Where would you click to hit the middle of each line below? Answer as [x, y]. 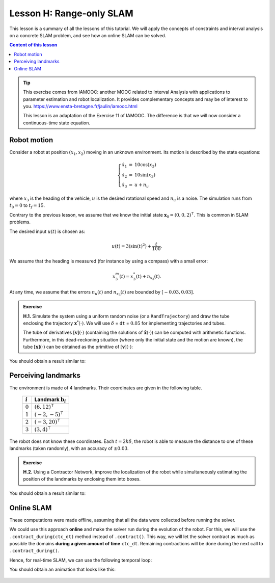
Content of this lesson [33, 45]
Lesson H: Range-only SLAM [71, 13]
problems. [20, 222]
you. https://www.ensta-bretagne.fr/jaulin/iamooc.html [80, 107]
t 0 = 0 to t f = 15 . [27, 206]
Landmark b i [50, 400]
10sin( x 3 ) [145, 175]
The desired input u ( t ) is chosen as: [47, 231]
